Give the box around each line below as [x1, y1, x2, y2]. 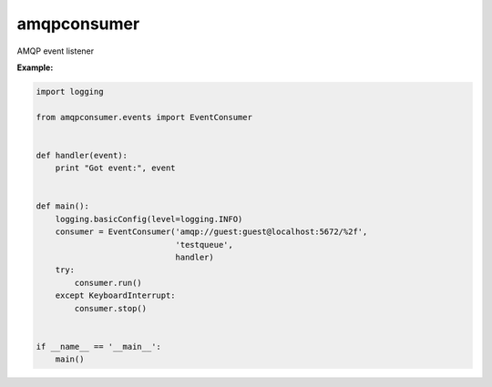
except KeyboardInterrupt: [55, 290, 177, 300]
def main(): [36, 201, 90, 211]
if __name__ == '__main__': [36, 341, 161, 351]
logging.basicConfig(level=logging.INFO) [55, 214, 243, 224]
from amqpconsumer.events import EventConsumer [36, 112, 252, 122]
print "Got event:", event [55, 163, 177, 173]
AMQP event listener [16, 46, 95, 56]
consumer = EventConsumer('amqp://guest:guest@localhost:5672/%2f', [55, 227, 368, 237]
